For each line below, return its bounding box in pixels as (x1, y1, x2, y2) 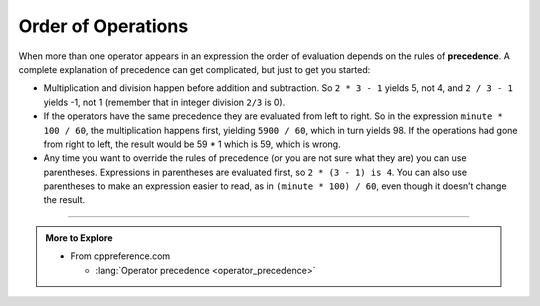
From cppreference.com (70, 250, 171, 262)
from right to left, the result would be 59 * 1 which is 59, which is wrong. (43, 138, 341, 150)
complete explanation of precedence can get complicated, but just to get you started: (18, 63, 371, 75)
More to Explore (45, 231, 114, 244)
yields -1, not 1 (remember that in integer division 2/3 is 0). (43, 96, 286, 108)
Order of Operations (18, 15, 189, 37)
